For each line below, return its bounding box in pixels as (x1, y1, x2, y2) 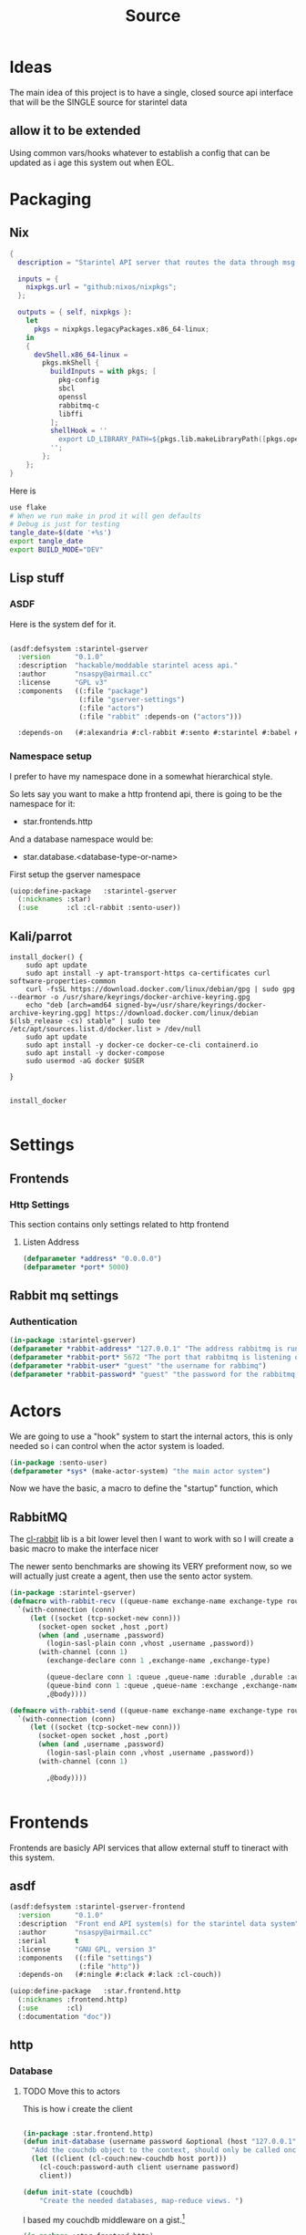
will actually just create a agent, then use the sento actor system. (9, 1570, 253, 1582)
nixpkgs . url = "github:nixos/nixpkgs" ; (25, 283, 178, 292)
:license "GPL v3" (17, 678, 107, 688)
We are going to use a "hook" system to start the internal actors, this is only (9, 1431, 293, 1442)
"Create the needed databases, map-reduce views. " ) (39, 2196, 244, 2205)
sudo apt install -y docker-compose (25, 1049, 166, 1058)
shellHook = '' (49, 426, 107, 436)
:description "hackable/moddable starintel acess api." (17, 661, 239, 670)
